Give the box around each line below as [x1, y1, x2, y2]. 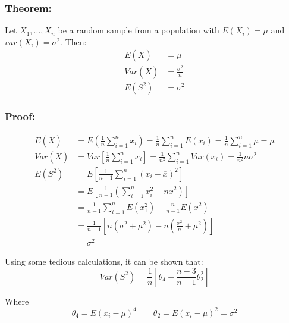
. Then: [60, 35, 87, 48]
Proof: [5, 109, 35, 124]
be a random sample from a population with [58, 24, 219, 36]
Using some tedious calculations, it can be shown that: [5, 255, 203, 268]
